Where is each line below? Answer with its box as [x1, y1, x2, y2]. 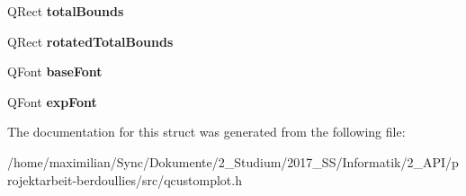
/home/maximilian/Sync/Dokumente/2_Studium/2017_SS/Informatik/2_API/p [7, 152, 459, 171]
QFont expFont [7, 92, 97, 111]
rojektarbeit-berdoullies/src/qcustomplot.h [7, 170, 242, 189]
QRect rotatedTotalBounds [7, 31, 174, 50]
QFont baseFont [7, 62, 103, 81]
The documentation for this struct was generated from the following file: [7, 122, 406, 141]
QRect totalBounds [7, 2, 124, 20]
